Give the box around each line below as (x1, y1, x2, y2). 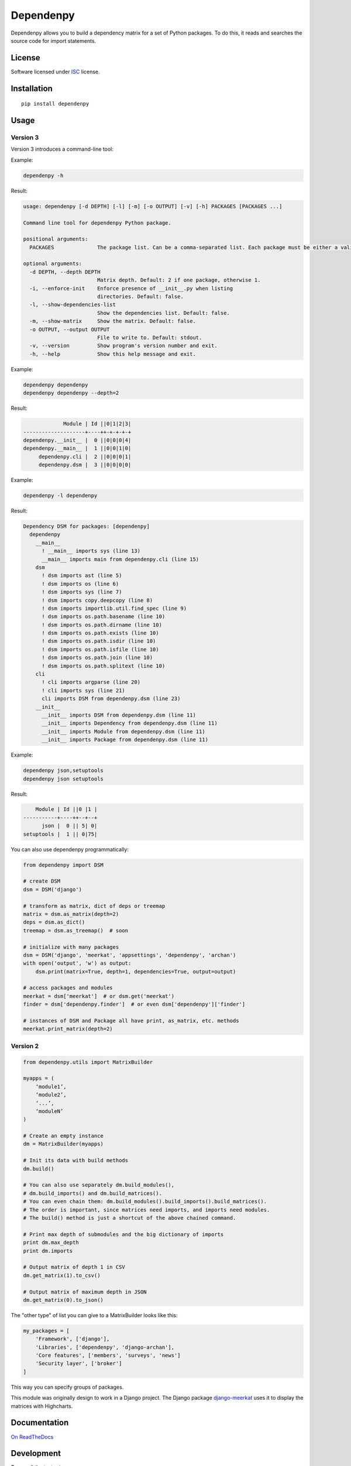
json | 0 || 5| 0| (42, 823, 98, 829)
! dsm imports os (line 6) (42, 581, 119, 587)
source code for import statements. (11, 37, 97, 44)
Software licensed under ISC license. (11, 68, 100, 75)
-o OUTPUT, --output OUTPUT (29, 326, 110, 332)
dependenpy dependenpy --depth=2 (23, 390, 119, 396)
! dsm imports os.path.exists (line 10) (42, 630, 159, 636)
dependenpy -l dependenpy (23, 493, 98, 499)
